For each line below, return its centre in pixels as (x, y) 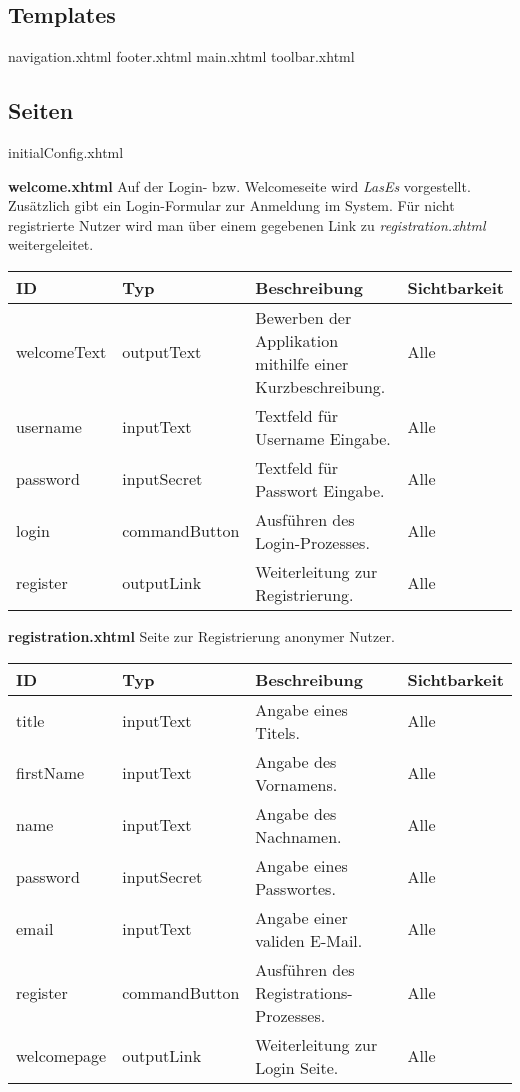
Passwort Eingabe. (320, 490)
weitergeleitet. (51, 244)
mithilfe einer (302, 363)
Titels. (277, 732)
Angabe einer (301, 917)
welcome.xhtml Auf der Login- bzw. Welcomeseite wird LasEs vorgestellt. (239, 185)
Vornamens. (296, 784)
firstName (50, 773)
